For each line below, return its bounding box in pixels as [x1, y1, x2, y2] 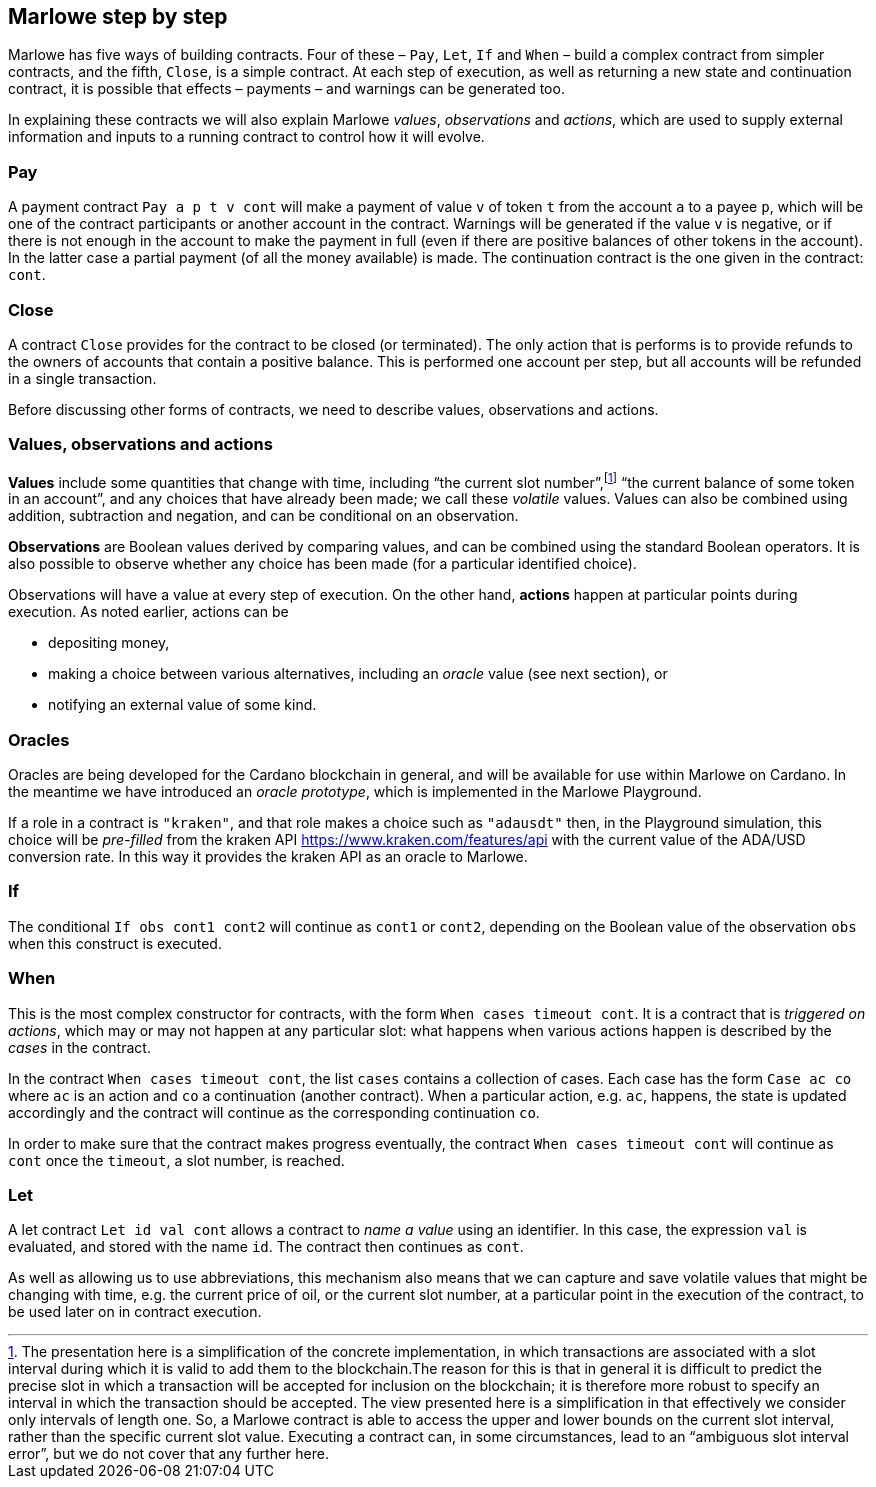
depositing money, [48, 634, 170, 652]
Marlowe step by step [8, 4, 228, 29]
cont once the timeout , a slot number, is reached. [8, 1151, 345, 1169]
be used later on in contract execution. [8, 1303, 262, 1321]
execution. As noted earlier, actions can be [8, 603, 289, 621]
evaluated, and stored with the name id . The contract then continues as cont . [8, 1238, 524, 1256]
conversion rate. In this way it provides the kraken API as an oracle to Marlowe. [8, 848, 528, 866]
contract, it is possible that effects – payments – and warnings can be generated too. [8, 80, 565, 98]
